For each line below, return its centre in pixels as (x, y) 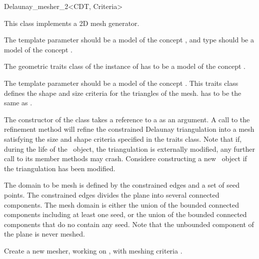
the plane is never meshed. (44, 234)
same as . (18, 103)
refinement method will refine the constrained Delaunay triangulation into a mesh (129, 129)
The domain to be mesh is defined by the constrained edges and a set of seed (122, 185)
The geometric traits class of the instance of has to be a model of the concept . (125, 66)
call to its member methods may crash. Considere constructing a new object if (125, 158)
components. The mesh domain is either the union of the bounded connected (122, 204)
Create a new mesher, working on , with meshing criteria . (93, 250)
